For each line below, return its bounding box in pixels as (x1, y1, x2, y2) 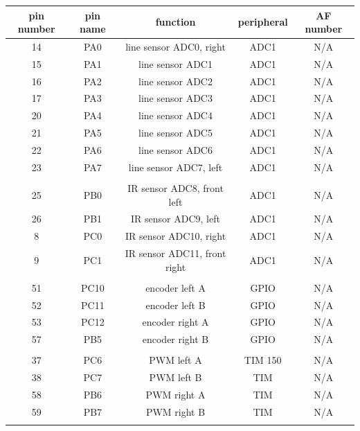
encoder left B (145, 297, 206, 312)
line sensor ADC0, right (125, 39, 226, 53)
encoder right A (142, 315, 209, 329)
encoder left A (145, 280, 206, 294)
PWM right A (145, 387, 206, 402)
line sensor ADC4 (138, 108, 213, 123)
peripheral (237, 15, 288, 29)
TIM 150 (244, 353, 282, 367)
